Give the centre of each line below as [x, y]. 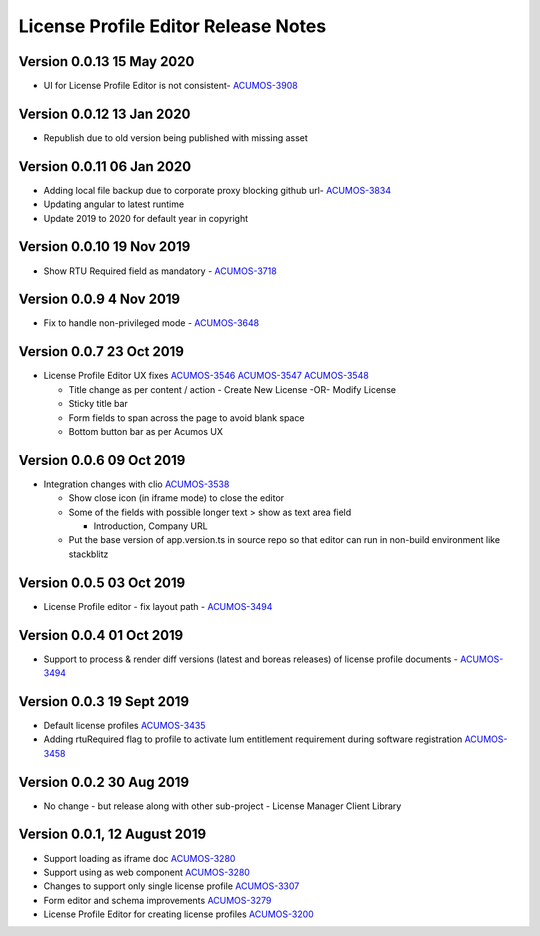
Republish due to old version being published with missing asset [176, 137]
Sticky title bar [98, 404]
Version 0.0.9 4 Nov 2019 [99, 299]
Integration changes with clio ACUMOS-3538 [136, 484]
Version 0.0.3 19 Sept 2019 [104, 701]
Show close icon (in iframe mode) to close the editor [176, 498]
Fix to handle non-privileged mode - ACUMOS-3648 [151, 323]
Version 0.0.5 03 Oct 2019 [102, 582]
